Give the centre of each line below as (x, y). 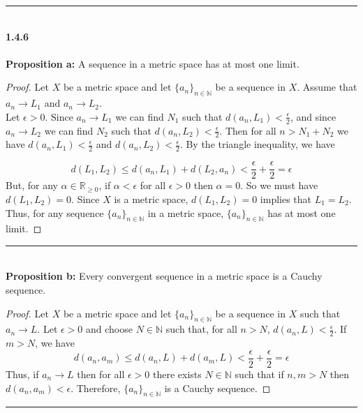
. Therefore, (96, 388)
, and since (313, 116)
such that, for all (201, 329)
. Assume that (327, 87)
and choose (109, 329)
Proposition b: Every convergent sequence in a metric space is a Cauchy (164, 276)
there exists (177, 374)
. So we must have (279, 185)
